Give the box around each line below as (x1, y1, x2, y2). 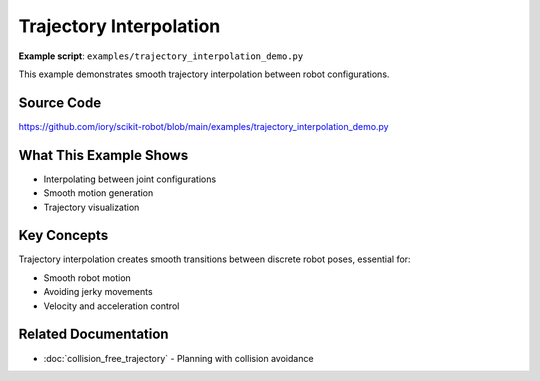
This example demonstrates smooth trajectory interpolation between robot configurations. (18, 68, 390, 80)
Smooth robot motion (43, 271, 132, 284)
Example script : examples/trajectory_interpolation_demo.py (18, 50, 304, 62)
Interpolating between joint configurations (43, 173, 217, 185)
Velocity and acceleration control (43, 300, 180, 312)
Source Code (18, 94, 102, 111)
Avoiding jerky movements (43, 286, 154, 298)
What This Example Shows (18, 146, 189, 164)
